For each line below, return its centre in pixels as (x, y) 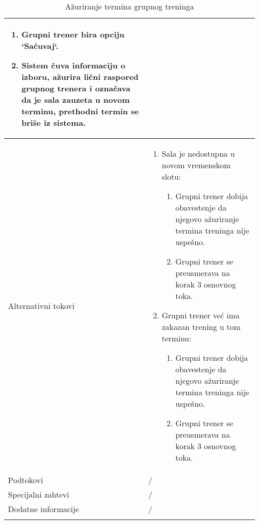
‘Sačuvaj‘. (40, 46)
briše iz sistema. (54, 123)
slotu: (172, 176)
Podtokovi (26, 480)
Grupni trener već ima (201, 315)
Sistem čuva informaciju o (73, 65)
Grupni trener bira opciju (73, 34)
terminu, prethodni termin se (80, 111)
